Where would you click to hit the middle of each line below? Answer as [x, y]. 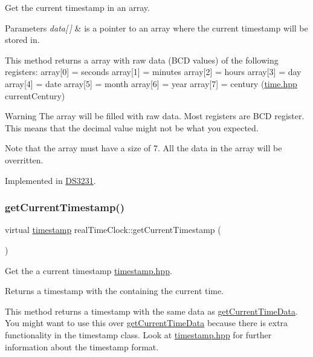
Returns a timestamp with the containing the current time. [115, 291]
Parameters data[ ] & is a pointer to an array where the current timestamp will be [156, 28]
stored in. [22, 40]
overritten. [24, 159]
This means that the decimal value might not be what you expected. [132, 127]
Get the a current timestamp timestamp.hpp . [89, 270]
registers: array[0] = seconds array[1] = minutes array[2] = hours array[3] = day [153, 72]
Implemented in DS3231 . [50, 180]
